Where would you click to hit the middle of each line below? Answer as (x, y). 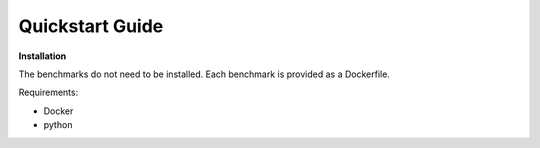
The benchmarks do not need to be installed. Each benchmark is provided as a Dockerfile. (204, 74)
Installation (42, 56)
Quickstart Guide (91, 26)
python (58, 125)
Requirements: (48, 92)
